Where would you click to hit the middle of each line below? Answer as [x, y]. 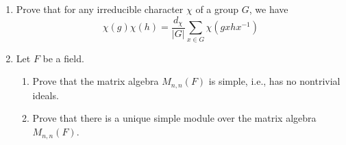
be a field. [63, 58]
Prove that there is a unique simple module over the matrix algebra [174, 118]
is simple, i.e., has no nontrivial [274, 81]
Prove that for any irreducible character [100, 9]
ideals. [46, 95]
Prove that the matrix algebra [96, 81]
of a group [217, 9]
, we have [269, 9]
